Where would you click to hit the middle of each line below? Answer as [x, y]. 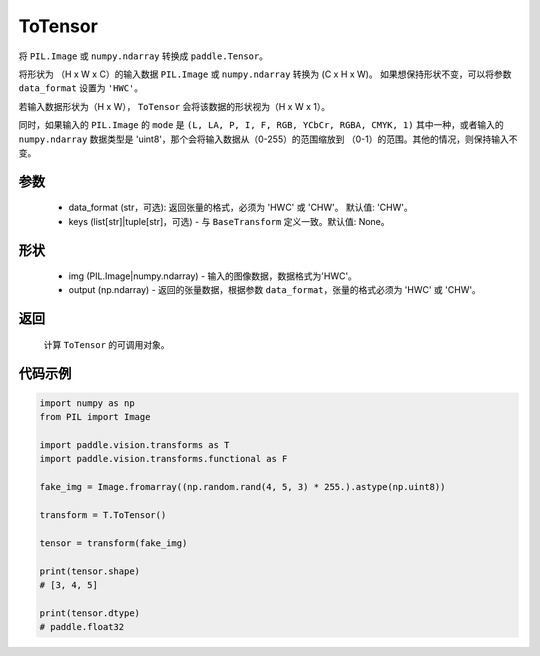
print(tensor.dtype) [89, 613]
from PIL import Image [95, 417]
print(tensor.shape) [89, 571]
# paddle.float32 [82, 627]
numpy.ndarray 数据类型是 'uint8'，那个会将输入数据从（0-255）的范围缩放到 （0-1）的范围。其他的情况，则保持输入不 [268, 139]
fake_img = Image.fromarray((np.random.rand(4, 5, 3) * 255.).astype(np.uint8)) [242, 487]
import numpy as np [87, 403]
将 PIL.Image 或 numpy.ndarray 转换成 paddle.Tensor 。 [143, 56]
